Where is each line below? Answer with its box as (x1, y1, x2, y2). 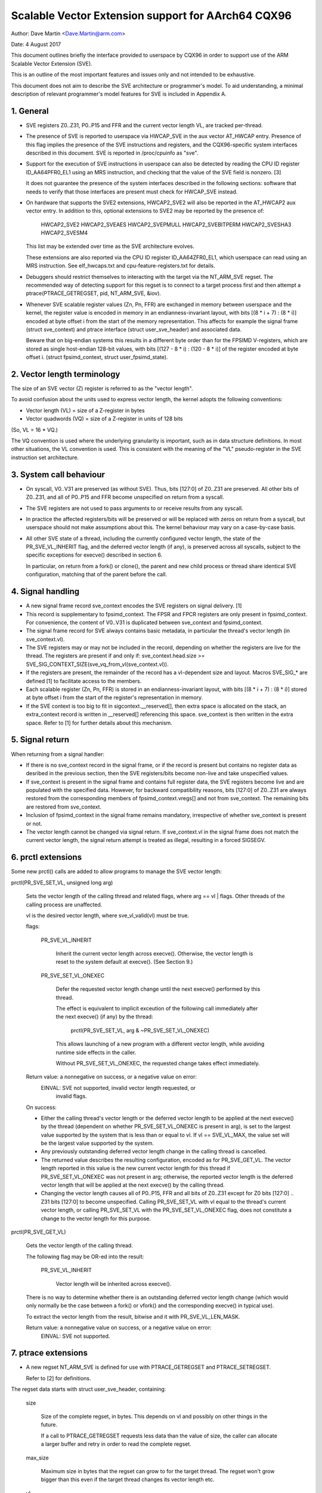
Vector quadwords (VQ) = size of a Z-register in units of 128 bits (26, 415, 183, 422)
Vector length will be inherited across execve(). (55, 1280, 172, 1287)
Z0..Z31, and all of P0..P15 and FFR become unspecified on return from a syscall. (26, 493, 224, 501)
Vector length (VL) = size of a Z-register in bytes (26, 407, 145, 414)
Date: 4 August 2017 (11, 41, 61, 48)
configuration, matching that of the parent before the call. (26, 571, 167, 578)
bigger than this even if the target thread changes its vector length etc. (41, 1476, 215, 1483)
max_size (26, 1454, 49, 1461)
